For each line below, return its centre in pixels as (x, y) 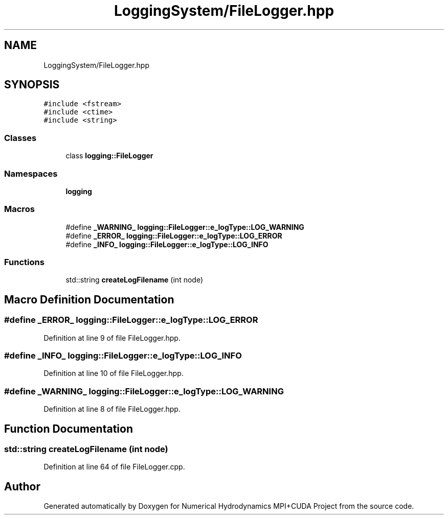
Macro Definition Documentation (89, 299)
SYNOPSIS (32, 85)
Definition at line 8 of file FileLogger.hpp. (112, 409)
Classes (20, 138)
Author (22, 486)
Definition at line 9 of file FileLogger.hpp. (112, 338)
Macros (19, 209)
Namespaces (31, 173)
